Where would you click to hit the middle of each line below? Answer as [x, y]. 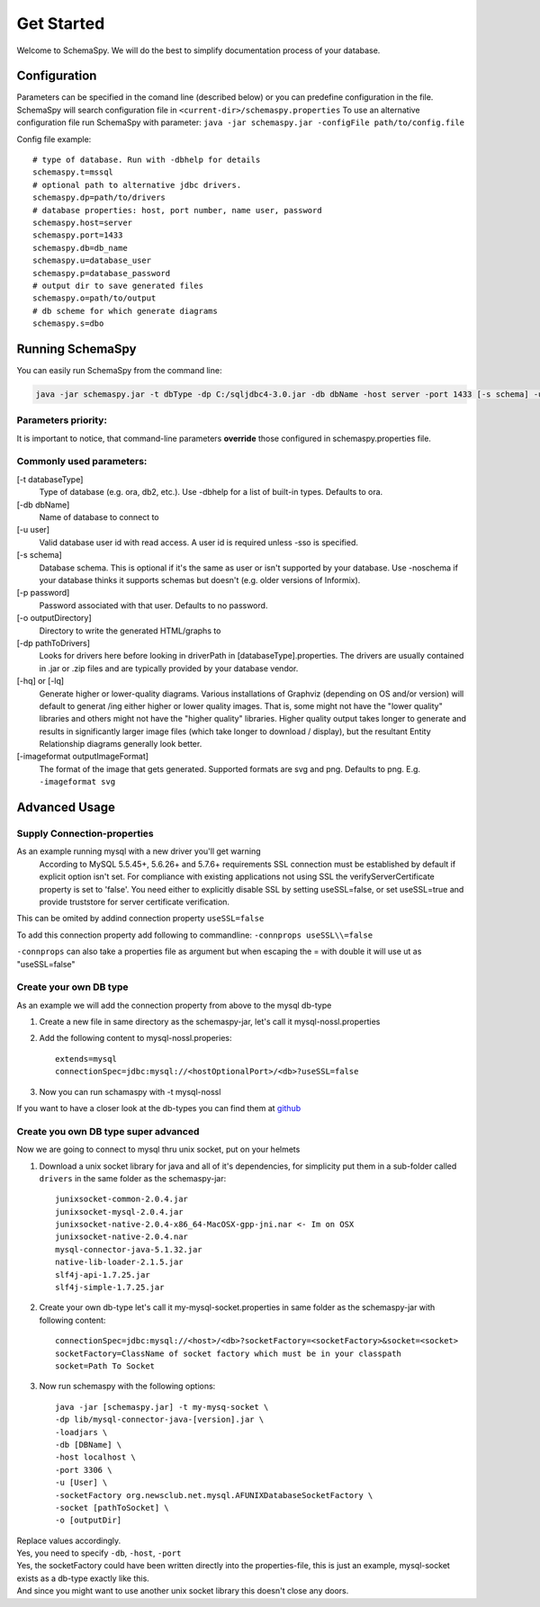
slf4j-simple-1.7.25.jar [110, 1288]
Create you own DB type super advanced [108, 1131]
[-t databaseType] [50, 479]
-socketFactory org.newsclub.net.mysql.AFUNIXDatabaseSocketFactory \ [214, 1495]
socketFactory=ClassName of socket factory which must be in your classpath [229, 1353]
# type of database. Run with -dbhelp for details [147, 160]
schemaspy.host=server [83, 222]
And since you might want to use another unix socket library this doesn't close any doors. [183, 1591]
